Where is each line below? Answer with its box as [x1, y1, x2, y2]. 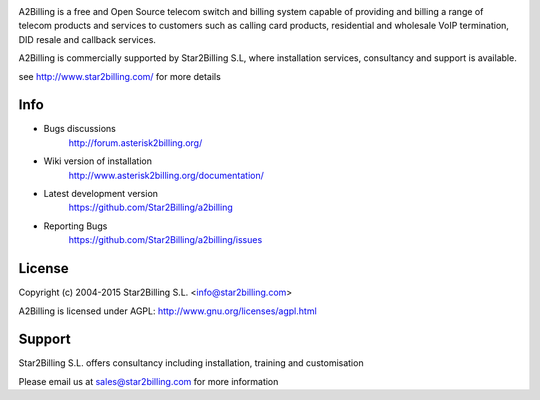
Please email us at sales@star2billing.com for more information [18, 375, 279, 387]
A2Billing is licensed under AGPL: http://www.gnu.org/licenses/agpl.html [18, 305, 317, 317]
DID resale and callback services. [18, 33, 157, 45]
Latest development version [43, 188, 159, 200]
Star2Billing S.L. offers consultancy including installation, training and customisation [18, 357, 364, 369]
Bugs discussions [43, 123, 117, 135]
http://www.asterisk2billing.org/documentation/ [68, 169, 264, 181]
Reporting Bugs [43, 220, 108, 232]
